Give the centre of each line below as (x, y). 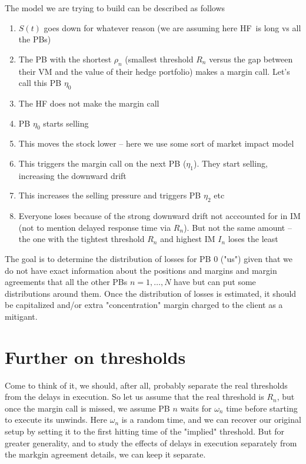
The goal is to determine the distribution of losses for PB (108, 258)
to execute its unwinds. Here (56, 420)
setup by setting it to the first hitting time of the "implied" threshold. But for (145, 431)
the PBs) (35, 39)
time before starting (262, 408)
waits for (196, 408)
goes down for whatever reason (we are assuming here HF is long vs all (172, 27)
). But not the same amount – (238, 227)
